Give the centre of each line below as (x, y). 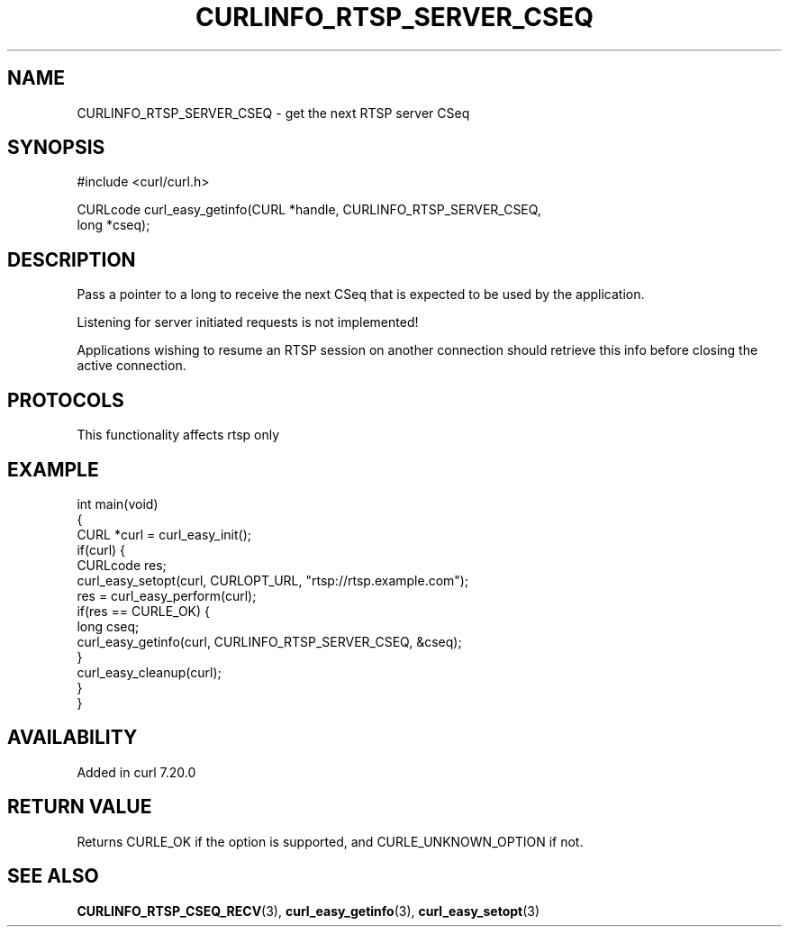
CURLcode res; (122, 565)
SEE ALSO (53, 876)
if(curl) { (101, 549)
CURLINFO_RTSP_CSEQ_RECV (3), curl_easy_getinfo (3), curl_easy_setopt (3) (308, 911)
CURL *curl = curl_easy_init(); (164, 534)
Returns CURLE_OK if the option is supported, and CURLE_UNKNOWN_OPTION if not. (330, 841)
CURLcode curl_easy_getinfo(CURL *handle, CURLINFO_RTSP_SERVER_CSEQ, (309, 210)
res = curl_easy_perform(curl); (167, 595)
